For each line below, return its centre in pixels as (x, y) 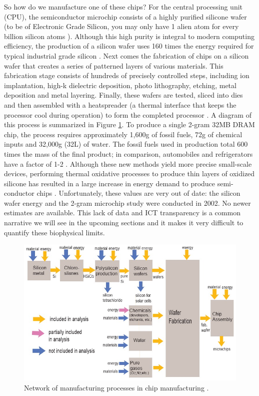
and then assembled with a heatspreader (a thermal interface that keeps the (120, 104)
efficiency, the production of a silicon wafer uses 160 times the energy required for (129, 46)
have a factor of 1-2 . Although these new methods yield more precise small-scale (128, 163)
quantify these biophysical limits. (54, 232)
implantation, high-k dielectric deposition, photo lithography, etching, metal (120, 85)
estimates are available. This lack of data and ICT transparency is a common (122, 213)
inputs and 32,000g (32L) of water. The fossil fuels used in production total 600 (126, 144)
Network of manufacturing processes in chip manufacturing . (116, 387)
